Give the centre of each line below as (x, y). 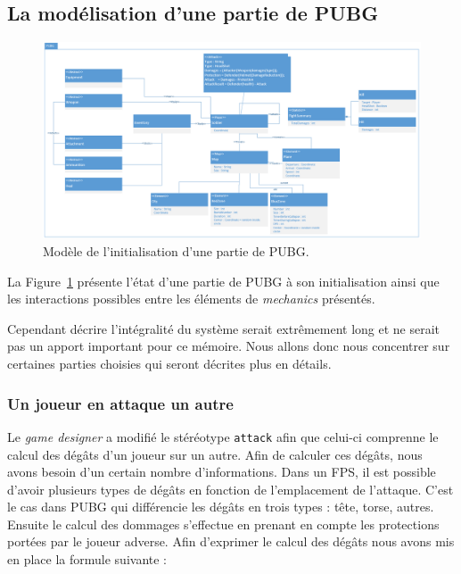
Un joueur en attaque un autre (120, 403)
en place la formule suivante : (87, 559)
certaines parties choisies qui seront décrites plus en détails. (169, 364)
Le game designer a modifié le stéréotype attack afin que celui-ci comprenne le (223, 436)
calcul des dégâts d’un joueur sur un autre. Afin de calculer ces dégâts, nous (215, 454)
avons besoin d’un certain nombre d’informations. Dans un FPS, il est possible (222, 472)
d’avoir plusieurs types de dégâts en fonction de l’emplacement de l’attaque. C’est (230, 489)
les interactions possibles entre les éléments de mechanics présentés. (191, 299)
